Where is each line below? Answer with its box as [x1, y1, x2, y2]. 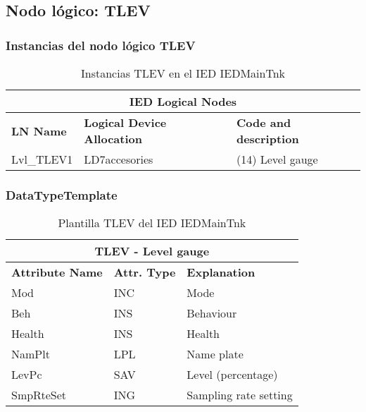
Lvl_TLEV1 [11, 151, 73, 167]
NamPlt [11, 346, 50, 363]
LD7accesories [84, 151, 153, 167]
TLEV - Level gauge [94, 243, 210, 260]
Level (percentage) [187, 366, 278, 383]
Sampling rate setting [187, 387, 293, 404]
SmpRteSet [11, 387, 67, 404]
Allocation [84, 131, 142, 147]
